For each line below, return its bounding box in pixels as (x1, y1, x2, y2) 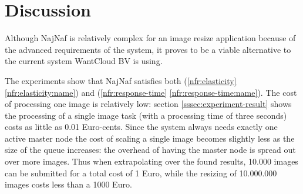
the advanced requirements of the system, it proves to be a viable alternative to (5, 43, 291, 55)
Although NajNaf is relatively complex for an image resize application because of (5, 32, 296, 44)
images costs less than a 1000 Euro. (5, 178, 132, 190)
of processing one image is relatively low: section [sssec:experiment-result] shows (5, 98, 292, 110)
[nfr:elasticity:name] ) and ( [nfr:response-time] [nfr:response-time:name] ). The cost (5, 86, 297, 98)
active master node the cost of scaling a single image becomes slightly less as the (5, 132, 295, 144)
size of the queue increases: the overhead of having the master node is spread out (5, 143, 296, 156)
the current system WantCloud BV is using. (5, 55, 163, 67)
